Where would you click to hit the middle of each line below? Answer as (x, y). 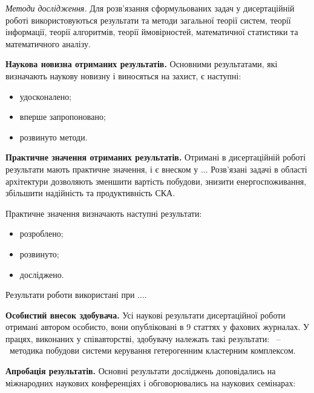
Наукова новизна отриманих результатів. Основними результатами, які (142, 64)
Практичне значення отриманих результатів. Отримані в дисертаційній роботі (156, 157)
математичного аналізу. (48, 43)
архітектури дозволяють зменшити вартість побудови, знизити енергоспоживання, (156, 181)
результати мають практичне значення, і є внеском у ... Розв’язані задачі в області (156, 169)
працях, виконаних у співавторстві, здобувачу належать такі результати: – (143, 338)
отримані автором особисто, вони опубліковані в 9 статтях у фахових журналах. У (157, 327)
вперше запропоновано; (63, 117)
